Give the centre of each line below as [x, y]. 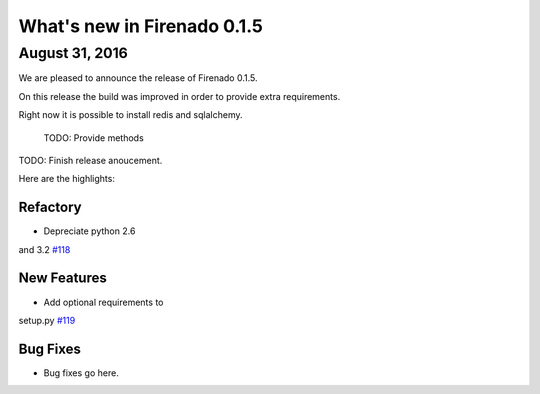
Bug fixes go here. [81, 372]
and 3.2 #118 [44, 249]
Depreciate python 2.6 [89, 231]
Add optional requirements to [103, 302]
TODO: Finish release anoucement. [90, 160]
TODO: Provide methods [93, 137]
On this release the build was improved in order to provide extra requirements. [179, 96]
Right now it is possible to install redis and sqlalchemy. [130, 115]
